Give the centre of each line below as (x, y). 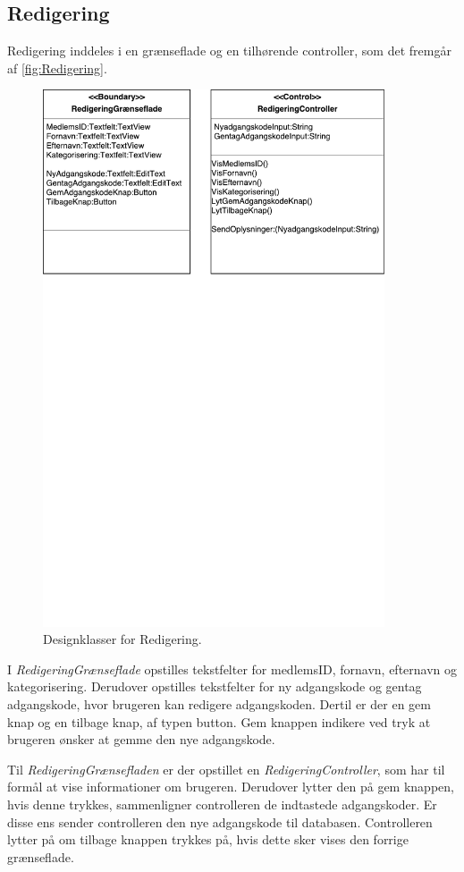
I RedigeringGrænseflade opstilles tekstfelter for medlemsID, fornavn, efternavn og (232, 669)
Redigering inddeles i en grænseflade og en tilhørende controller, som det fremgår (229, 51)
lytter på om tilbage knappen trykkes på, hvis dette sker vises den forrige (208, 839)
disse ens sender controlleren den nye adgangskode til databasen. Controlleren (220, 821)
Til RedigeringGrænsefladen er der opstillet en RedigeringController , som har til (226, 769)
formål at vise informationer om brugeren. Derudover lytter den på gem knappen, (231, 787)
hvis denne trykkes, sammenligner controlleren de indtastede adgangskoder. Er (222, 804)
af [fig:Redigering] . (57, 68)
